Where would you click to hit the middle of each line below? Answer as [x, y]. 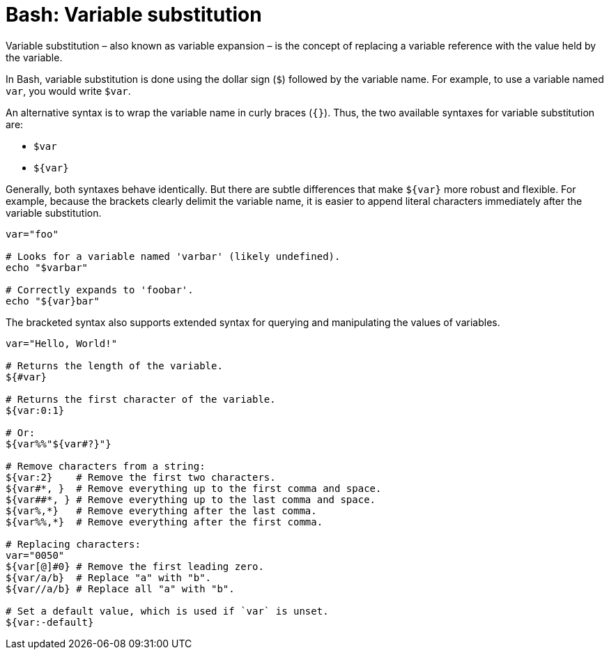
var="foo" [32, 234]
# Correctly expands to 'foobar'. [100, 290]
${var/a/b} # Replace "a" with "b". [109, 577]
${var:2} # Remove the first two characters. [141, 477]
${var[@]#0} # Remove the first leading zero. [135, 566]
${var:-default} [50, 622]
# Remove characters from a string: [106, 466]
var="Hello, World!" [62, 343]
